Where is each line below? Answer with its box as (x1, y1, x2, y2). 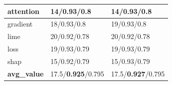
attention (7, 5, 39, 16)
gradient (7, 18, 33, 29)
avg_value (7, 68, 44, 78)
